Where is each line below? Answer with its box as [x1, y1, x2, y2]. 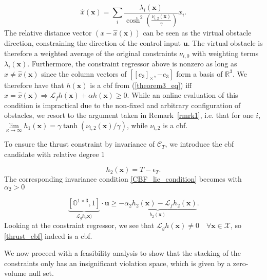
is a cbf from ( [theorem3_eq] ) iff [90, 79, 192, 90]
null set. [29, 268, 54, 278]
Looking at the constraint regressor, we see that [4, 220, 155, 231]
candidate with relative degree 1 [4, 148, 105, 159]
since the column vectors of [41, 68, 127, 79]
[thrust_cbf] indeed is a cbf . [4, 230, 92, 241]
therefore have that [4, 79, 64, 90]
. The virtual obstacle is [187, 37, 263, 48]
